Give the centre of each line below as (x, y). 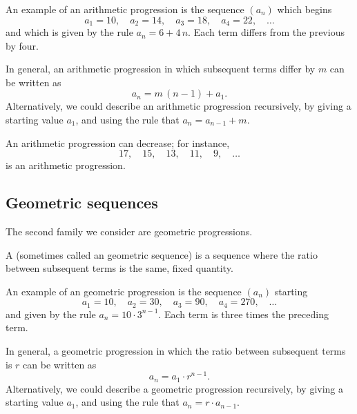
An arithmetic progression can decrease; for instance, (118, 142)
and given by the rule (51, 314)
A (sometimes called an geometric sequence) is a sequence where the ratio (162, 254)
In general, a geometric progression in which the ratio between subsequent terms (176, 351)
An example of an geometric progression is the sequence (124, 291)
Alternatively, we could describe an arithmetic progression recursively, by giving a (178, 106)
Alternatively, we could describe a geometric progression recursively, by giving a (175, 388)
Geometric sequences (82, 203)
